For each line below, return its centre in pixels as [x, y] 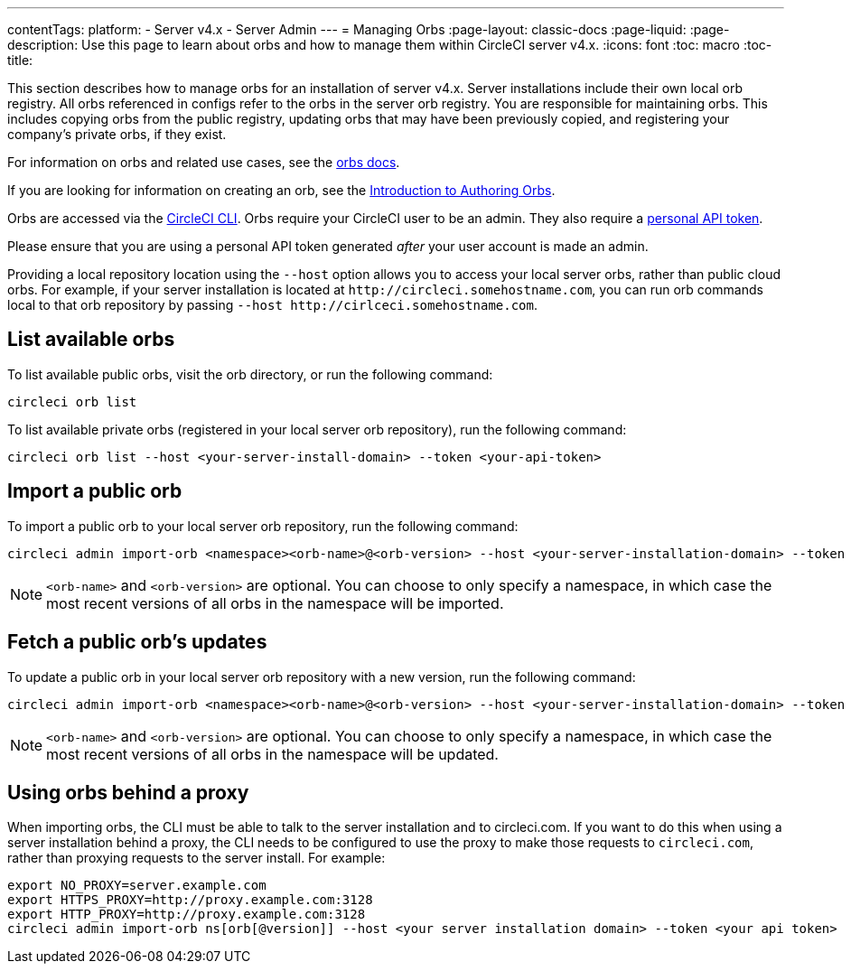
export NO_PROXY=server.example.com [137, 886]
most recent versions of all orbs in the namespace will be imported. [275, 603]
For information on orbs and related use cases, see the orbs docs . [204, 162]
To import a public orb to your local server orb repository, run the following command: [263, 526]
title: [20, 60]
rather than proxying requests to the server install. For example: [196, 858]
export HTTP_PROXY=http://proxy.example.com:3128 [187, 915]
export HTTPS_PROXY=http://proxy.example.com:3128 [190, 900]
